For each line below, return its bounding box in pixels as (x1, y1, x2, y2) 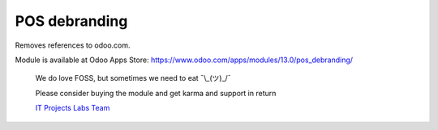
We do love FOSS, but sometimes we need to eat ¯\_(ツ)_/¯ (35, 73, 231, 83)
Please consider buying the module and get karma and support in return (35, 88, 277, 98)
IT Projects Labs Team (35, 103, 110, 113)
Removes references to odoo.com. (15, 40, 131, 50)
